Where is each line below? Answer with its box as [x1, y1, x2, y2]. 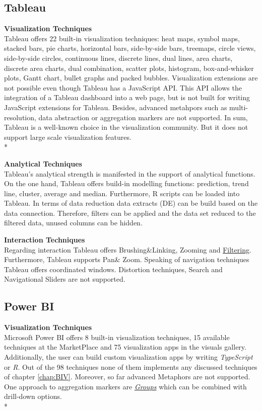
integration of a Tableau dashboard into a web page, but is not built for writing [4, 92, 250, 103]
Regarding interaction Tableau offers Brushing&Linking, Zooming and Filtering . [4, 244, 251, 255]
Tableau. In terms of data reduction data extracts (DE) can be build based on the [4, 198, 258, 208]
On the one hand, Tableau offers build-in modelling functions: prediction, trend [4, 178, 249, 189]
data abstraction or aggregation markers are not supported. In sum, [38, 112, 248, 122]
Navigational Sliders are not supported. [4, 274, 125, 284]
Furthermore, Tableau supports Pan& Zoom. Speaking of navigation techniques [4, 254, 249, 265]
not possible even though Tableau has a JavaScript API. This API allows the [4, 82, 242, 93]
